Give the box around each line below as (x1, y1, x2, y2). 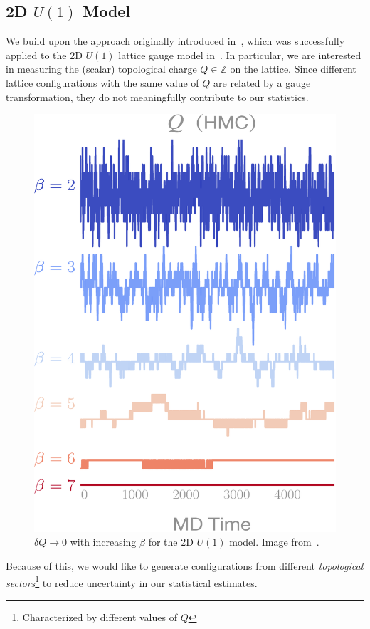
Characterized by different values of (22, 609, 177, 624)
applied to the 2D (6, 47, 83, 62)
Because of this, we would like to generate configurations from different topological (6, 558, 364, 573)
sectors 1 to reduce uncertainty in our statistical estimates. (6, 573, 258, 590)
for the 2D (148, 534, 194, 549)
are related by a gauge (213, 75, 311, 90)
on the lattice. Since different (230, 61, 356, 76)
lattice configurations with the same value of (6, 75, 199, 90)
